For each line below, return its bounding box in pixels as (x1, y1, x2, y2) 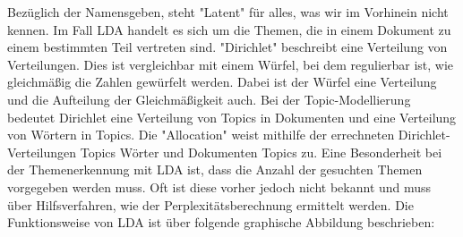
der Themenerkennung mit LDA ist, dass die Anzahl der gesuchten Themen (7, 160, 423, 179)
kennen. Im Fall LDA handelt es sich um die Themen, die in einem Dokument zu (7, 20, 451, 38)
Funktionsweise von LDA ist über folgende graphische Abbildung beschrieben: (7, 213, 435, 232)
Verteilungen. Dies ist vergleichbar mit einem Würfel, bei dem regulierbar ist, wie (7, 55, 454, 73)
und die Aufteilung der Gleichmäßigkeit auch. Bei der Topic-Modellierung (7, 89, 411, 108)
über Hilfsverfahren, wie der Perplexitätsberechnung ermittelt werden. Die (7, 195, 414, 214)
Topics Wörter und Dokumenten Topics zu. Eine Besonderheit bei (80, 142, 442, 161)
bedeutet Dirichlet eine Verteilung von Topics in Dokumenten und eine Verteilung (7, 107, 457, 126)
